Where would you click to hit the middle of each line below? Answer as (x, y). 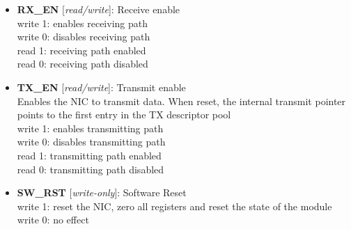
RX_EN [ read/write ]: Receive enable (99, 9)
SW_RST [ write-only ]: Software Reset (102, 192)
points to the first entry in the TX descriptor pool (124, 114)
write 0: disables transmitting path (91, 142)
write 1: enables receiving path (83, 23)
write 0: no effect (53, 220)
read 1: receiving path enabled (81, 50)
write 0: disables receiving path (84, 37)
